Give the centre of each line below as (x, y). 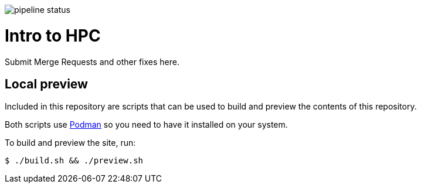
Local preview (46, 84)
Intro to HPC (53, 35)
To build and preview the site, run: (70, 143)
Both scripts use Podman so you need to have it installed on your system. (146, 125)
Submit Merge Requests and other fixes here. (92, 61)
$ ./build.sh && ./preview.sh (74, 161)
